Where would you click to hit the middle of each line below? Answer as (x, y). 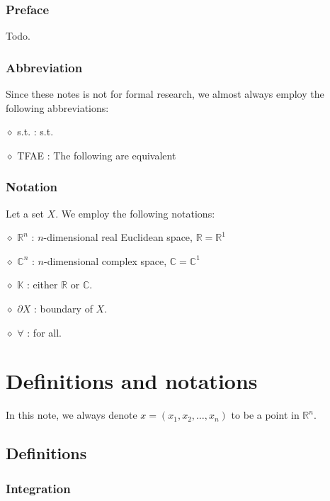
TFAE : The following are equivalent (97, 155)
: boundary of (63, 308)
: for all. (44, 332)
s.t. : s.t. (35, 131)
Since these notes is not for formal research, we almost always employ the (165, 94)
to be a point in (265, 415)
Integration (38, 488)
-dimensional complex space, (105, 260)
